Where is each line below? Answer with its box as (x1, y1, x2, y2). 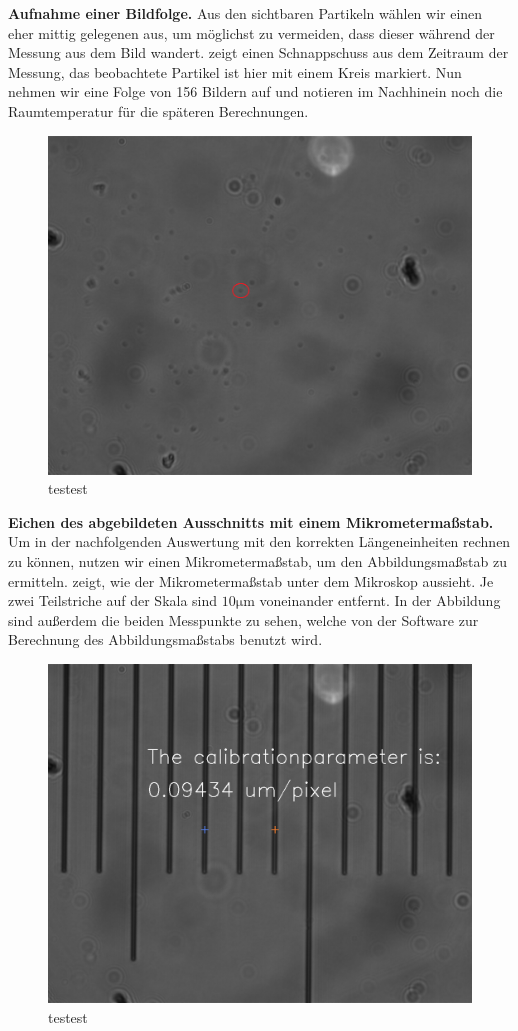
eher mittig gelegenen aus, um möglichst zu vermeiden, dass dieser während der (8, 22, 495, 43)
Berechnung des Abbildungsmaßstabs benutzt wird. (8, 629, 323, 650)
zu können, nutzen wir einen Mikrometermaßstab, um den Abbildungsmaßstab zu (8, 551, 507, 572)
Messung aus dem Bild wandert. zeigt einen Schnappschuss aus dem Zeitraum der (8, 42, 509, 63)
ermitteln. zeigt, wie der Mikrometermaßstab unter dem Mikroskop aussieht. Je (8, 570, 494, 591)
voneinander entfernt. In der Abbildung (259, 590, 501, 611)
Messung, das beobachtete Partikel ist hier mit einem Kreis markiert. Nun (8, 61, 462, 82)
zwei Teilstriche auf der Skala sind (8, 590, 218, 611)
